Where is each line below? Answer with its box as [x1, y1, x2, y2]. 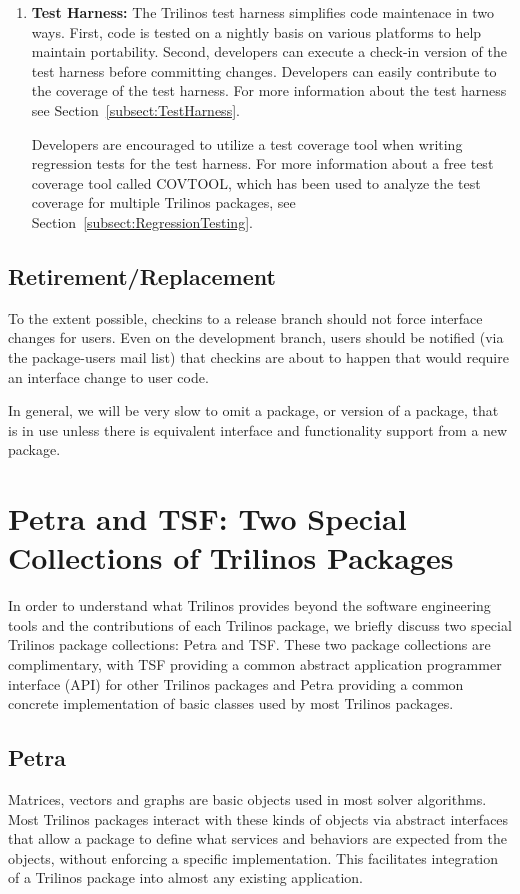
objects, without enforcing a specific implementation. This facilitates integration [8, 847, 499, 868]
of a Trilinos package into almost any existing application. [8, 867, 363, 888]
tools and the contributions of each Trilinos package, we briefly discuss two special [8, 614, 512, 635]
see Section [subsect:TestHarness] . [31, 99, 240, 120]
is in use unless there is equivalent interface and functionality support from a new [8, 419, 508, 440]
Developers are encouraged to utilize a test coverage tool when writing [31, 133, 463, 154]
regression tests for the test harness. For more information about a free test [31, 153, 494, 174]
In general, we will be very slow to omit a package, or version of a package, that [8, 400, 499, 421]
